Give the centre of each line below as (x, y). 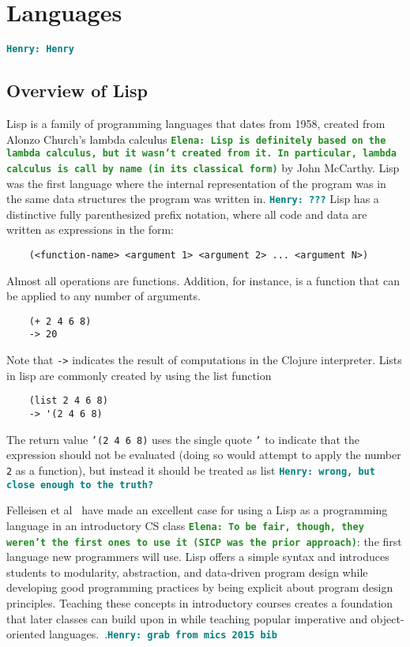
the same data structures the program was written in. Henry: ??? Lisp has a (193, 199)
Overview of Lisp (77, 90)
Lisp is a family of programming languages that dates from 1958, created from (196, 123)
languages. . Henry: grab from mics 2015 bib (163, 634)
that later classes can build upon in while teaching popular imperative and (187, 618)
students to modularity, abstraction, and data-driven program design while (187, 572)
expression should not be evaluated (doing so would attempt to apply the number (204, 455)
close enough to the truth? (80, 485)
